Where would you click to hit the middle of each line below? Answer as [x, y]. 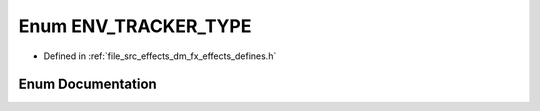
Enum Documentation [87, 84]
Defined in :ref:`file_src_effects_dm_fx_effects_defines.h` [160, 56]
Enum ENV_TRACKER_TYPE [135, 26]
